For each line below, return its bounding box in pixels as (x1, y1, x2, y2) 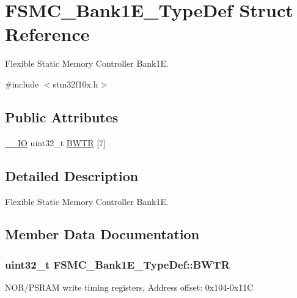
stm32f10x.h (53, 77, 98, 90)
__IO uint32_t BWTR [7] (5, 136, 106, 149)
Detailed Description (5, 166, 139, 185)
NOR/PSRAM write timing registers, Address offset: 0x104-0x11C (5, 281, 254, 294)
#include (5, 77, 39, 90)
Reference (5, 21, 90, 47)
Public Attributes (5, 107, 119, 126)
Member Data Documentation (5, 225, 200, 244)
